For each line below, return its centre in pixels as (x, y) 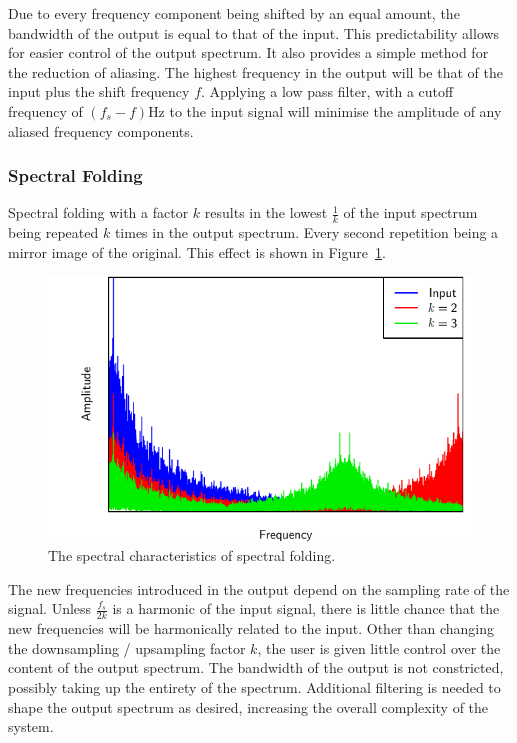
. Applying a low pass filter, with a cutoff (327, 91)
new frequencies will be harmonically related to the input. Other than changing (251, 628)
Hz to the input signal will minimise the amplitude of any (325, 110)
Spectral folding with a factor (98, 212)
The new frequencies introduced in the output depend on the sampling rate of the (259, 588)
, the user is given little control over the (379, 647)
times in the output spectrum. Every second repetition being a (306, 232)
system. (31, 726)
